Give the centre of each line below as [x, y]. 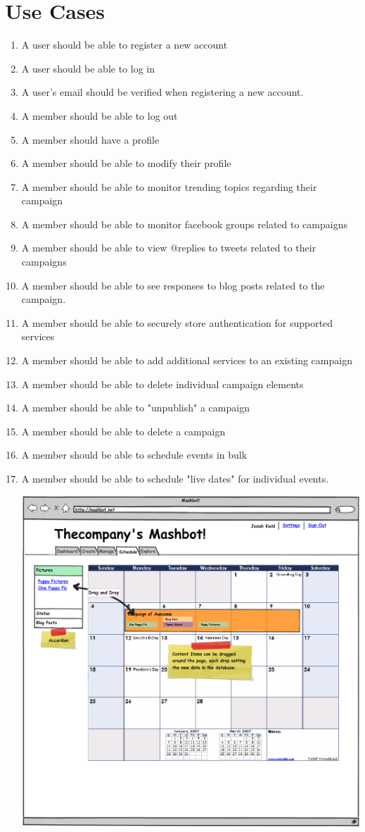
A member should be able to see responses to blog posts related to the [173, 285]
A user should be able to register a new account [124, 45]
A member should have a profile [90, 139]
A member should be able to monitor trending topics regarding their [169, 186]
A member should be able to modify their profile [126, 163]
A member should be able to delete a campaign [123, 431]
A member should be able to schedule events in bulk [134, 455]
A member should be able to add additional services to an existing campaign [187, 360]
